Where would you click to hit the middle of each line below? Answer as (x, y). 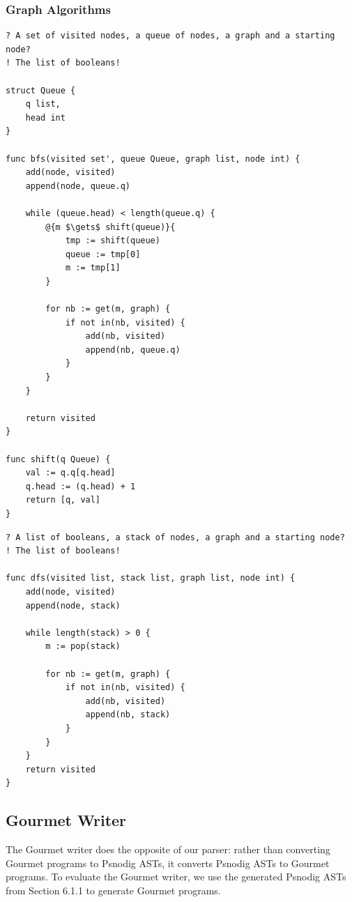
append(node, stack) (73, 605)
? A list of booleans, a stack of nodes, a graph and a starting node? (175, 537)
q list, (43, 104)
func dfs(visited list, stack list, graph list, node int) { (151, 578)
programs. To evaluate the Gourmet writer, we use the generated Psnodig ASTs (176, 877)
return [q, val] (63, 500)
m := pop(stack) (83, 647)
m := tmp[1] (93, 268)
